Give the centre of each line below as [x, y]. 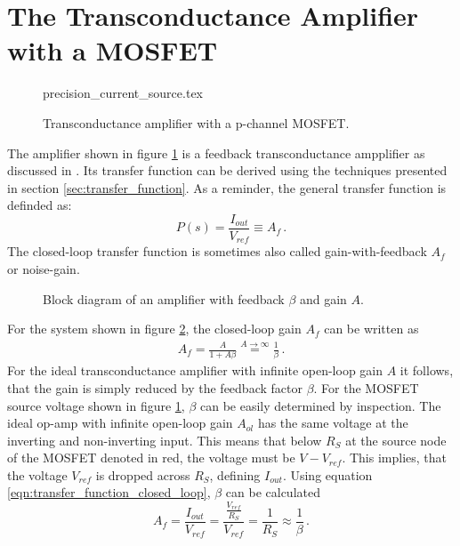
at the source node [396, 440]
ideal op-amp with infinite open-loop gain [120, 423]
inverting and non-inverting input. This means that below [165, 440]
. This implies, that [395, 458]
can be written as [371, 329]
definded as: [40, 205]
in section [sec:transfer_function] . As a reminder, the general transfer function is [227, 187]
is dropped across [143, 474]
